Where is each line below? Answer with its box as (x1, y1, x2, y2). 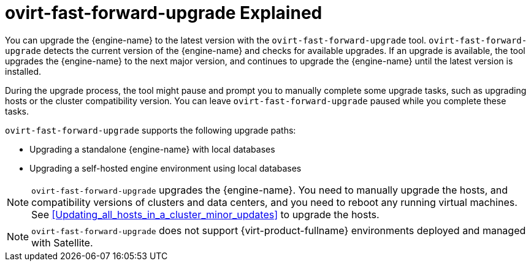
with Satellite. (31, 236, 93, 249)
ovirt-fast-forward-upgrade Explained (5, 2, 323, 23)
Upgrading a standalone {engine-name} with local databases (29, 143, 275, 154)
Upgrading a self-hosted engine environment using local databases (29, 162, 302, 173)
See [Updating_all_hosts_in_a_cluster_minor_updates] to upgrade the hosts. (31, 208, 380, 221)
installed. (5, 66, 42, 77)
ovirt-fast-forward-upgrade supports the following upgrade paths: (5, 124, 296, 135)
